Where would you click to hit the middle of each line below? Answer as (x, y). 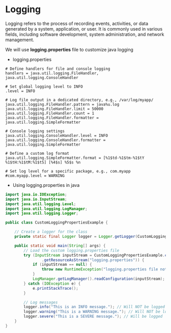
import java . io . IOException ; (36, 195)
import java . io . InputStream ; (36, 199)
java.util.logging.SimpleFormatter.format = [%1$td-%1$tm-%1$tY (75, 158)
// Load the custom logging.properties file (72, 251)
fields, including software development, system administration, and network (85, 34)
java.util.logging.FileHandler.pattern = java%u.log (62, 104)
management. (20, 40)
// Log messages (41, 302)
